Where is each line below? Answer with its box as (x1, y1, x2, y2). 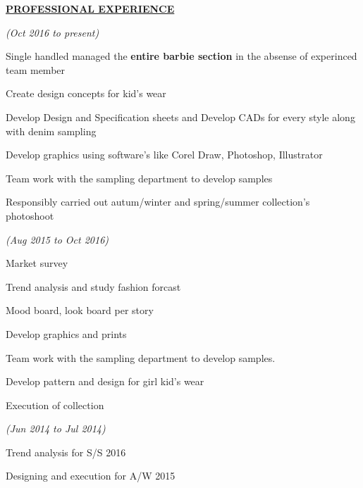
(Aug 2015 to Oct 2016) (6, 232, 109, 246)
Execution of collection (6, 397, 104, 412)
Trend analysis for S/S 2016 (6, 444, 126, 459)
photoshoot (6, 208, 54, 223)
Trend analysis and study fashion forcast (6, 279, 181, 294)
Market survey (6, 256, 68, 270)
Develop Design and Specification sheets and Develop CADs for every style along (6, 109, 355, 124)
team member (6, 62, 66, 77)
